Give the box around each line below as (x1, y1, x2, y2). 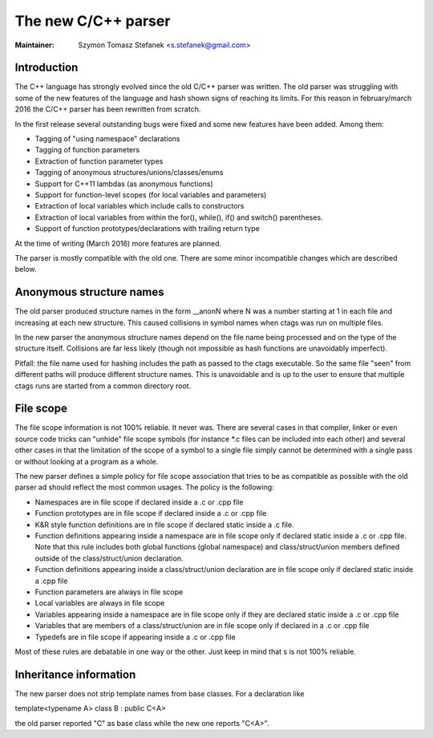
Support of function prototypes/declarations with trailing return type (34, 224, 260, 233)
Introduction (14, 61, 79, 75)
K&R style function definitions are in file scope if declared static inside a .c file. (34, 520, 294, 529)
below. (14, 265, 37, 274)
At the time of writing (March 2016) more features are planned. (14, 238, 222, 248)
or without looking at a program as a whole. (14, 456, 159, 466)
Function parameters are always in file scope (34, 586, 184, 597)
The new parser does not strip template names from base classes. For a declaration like (14, 688, 305, 698)
